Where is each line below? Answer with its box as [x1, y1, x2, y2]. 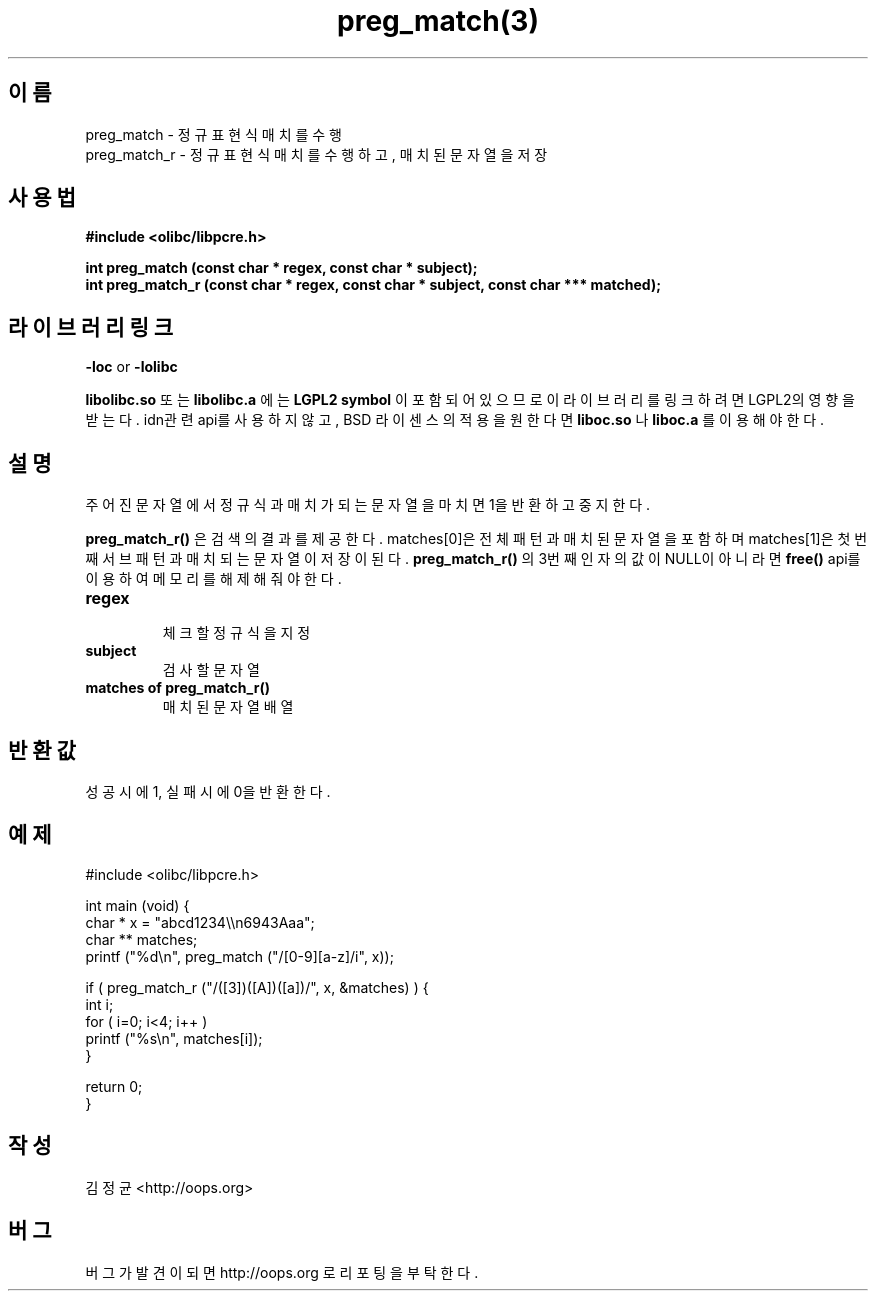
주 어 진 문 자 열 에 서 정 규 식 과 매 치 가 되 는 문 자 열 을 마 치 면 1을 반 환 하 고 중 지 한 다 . [85, 496, 651, 514]
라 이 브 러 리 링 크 [8, 314, 174, 340]
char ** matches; [85, 930, 198, 948]
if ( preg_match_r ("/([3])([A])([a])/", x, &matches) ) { [85, 978, 429, 996]
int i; [85, 995, 114, 1013]
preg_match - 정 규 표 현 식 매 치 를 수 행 [85, 125, 343, 143]
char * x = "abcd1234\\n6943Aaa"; [85, 913, 315, 931]
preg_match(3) [337, 4, 539, 38]
